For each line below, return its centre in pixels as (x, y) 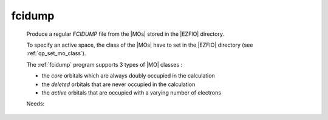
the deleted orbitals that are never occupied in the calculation (118, 84)
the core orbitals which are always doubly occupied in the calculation (128, 76)
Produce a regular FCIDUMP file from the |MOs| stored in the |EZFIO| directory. (125, 34)
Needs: (36, 104)
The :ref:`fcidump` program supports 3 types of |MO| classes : (104, 64)
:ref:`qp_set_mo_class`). (56, 53)
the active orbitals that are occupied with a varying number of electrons (132, 92)
